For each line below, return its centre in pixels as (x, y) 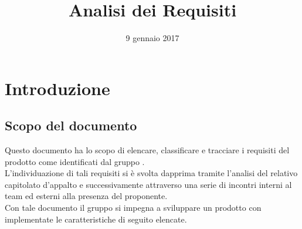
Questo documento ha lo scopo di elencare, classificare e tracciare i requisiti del (147, 150)
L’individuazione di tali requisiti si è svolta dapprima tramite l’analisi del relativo (151, 173)
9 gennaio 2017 (152, 38)
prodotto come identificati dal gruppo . (75, 161)
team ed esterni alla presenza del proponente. (86, 196)
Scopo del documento (71, 125)
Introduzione (57, 88)
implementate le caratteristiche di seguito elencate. (96, 219)
